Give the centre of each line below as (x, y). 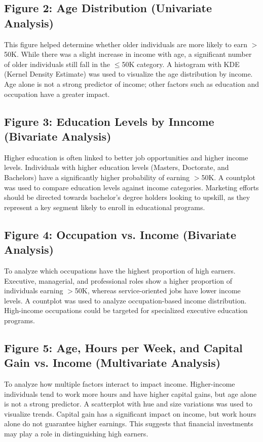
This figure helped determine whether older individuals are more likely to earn (126, 44)
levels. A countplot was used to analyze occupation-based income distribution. (125, 300)
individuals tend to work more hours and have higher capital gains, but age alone (130, 394)
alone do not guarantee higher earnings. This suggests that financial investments (129, 423)
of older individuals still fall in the (57, 64)
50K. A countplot (228, 177)
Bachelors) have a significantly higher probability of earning (97, 177)
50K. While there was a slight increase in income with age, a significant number (128, 54)
